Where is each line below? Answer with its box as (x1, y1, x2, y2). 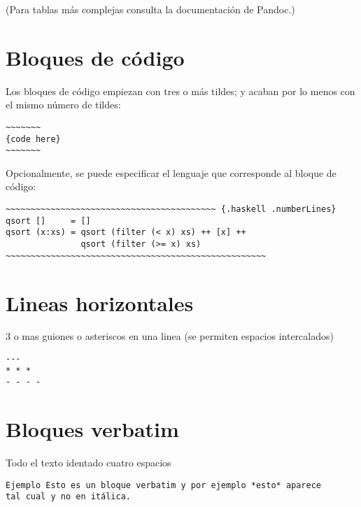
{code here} (6, 134, 61, 144)
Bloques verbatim (6, 415, 179, 443)
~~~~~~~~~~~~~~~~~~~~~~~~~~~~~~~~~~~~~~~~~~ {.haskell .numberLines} (6, 204, 337, 215)
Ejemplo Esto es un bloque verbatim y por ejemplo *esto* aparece (6, 480, 322, 490)
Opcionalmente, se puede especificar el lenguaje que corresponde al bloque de (6, 165, 337, 180)
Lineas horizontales (6, 288, 194, 317)
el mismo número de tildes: (6, 97, 121, 112)
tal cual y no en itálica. (6, 492, 131, 502)
